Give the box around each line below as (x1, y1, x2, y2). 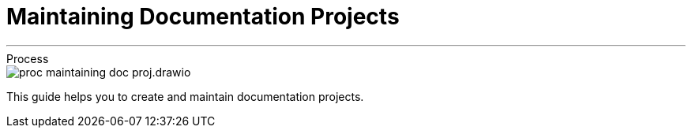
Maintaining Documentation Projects (6, 3, 400, 30)
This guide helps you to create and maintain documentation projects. (6, 89, 364, 103)
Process (6, 51, 49, 65)
